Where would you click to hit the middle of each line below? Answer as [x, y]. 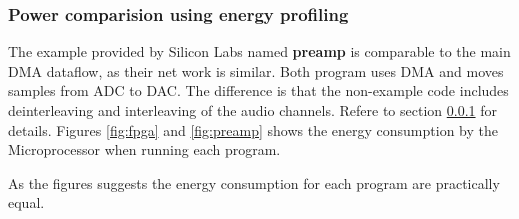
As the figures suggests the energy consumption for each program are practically [254, 182]
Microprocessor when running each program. [144, 149]
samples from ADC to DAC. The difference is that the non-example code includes [258, 90]
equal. [26, 202]
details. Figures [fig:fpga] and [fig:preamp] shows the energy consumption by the [253, 129]
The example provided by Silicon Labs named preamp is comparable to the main [259, 51]
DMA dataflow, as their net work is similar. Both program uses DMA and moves [256, 70]
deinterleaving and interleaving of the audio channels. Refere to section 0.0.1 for [252, 110]
